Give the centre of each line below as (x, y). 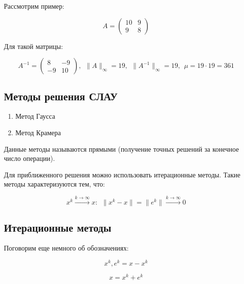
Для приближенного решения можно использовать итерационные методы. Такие (122, 174)
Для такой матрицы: (33, 46)
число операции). (30, 158)
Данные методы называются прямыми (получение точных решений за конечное (122, 149)
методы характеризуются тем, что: (55, 184)
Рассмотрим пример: (34, 6)
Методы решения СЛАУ (61, 96)
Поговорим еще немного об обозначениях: (66, 247)
